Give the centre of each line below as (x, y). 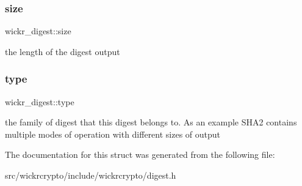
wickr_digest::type (40, 101)
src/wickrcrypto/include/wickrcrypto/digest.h (91, 175)
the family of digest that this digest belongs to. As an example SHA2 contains (151, 122)
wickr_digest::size (38, 31)
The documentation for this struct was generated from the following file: (140, 154)
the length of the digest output (63, 51)
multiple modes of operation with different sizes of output (113, 134)
